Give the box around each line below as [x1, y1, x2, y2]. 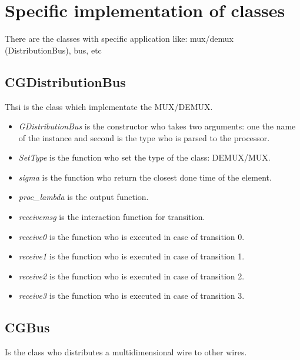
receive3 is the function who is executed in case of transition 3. [18, 289, 245, 302]
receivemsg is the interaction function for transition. [18, 211, 205, 223]
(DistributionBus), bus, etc [5, 44, 102, 56]
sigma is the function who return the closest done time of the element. [18, 171, 272, 183]
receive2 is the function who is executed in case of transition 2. [18, 269, 245, 282]
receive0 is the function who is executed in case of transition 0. [18, 230, 245, 242]
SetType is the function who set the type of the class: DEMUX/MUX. [18, 151, 271, 164]
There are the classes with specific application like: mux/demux [5, 32, 234, 45]
